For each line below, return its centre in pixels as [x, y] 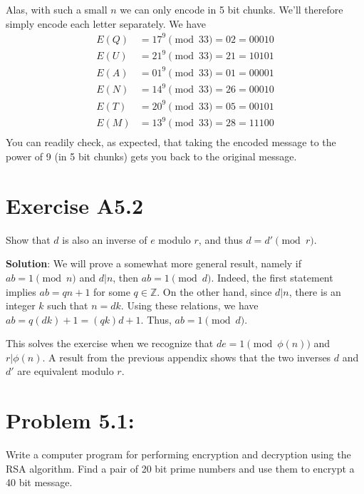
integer [21, 305]
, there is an [315, 291]
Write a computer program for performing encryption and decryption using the [178, 454]
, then [126, 277]
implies [21, 291]
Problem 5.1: [70, 420]
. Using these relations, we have [189, 305]
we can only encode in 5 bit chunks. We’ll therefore [232, 9]
